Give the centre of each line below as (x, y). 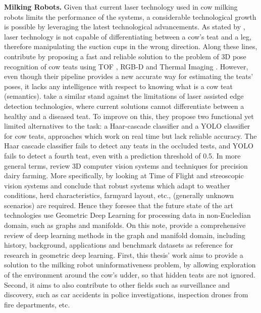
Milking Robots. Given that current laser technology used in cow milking (121, 7)
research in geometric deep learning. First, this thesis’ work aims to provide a (124, 255)
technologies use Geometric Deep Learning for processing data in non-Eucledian (127, 215)
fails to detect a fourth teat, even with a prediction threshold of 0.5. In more (122, 155)
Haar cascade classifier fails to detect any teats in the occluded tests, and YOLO (129, 146)
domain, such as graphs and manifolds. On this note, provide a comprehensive (125, 225)
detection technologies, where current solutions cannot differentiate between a (124, 106)
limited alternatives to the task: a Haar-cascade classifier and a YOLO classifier (127, 126)
